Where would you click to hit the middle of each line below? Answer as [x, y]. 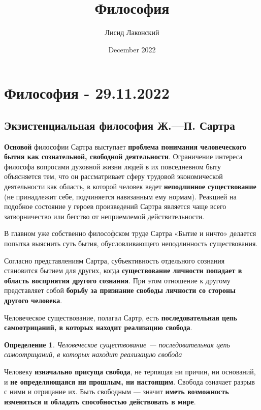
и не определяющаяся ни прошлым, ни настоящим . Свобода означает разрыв [129, 381]
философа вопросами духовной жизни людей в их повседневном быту [112, 166]
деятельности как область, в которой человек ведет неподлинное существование [130, 186]
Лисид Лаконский [132, 32]
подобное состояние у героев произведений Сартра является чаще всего [115, 206]
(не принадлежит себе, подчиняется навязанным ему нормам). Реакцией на [120, 196]
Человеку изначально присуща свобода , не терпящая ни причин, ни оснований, [130, 371]
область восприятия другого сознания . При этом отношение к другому [117, 280]
